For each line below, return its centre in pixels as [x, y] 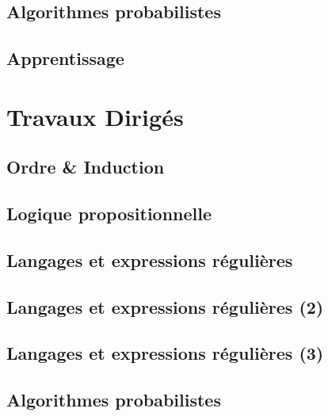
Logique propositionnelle [109, 214]
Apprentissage [65, 58]
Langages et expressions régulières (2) [165, 306]
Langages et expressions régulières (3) [165, 353]
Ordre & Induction [86, 167]
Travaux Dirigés [95, 116]
